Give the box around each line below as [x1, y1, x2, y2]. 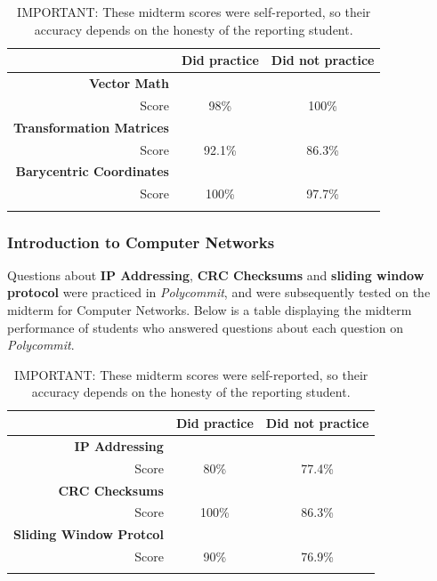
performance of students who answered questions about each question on [7, 318, 404, 336]
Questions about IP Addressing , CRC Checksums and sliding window [7, 265, 425, 284]
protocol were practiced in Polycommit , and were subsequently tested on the [7, 283, 431, 302]
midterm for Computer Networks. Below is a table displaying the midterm [7, 301, 412, 319]
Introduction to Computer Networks [7, 230, 275, 253]
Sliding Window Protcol [13, 525, 164, 544]
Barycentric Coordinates [15, 162, 169, 181]
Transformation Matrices [13, 117, 169, 136]
